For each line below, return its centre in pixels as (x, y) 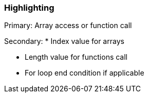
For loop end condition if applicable (85, 73)
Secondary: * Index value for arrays (64, 41)
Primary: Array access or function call (68, 26)
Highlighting (29, 8)
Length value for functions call (76, 57)
